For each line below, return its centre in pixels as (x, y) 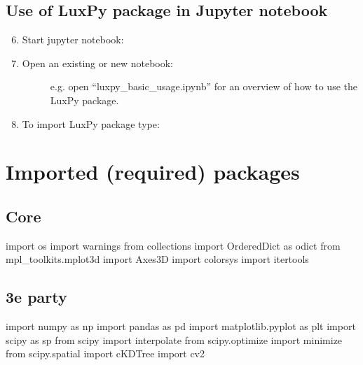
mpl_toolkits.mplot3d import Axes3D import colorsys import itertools (157, 259)
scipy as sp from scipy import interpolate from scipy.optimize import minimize (174, 339)
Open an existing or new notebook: (97, 63)
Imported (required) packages (153, 172)
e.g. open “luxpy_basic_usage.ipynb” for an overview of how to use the (204, 86)
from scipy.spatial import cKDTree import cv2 (105, 353)
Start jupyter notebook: (73, 40)
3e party (36, 297)
